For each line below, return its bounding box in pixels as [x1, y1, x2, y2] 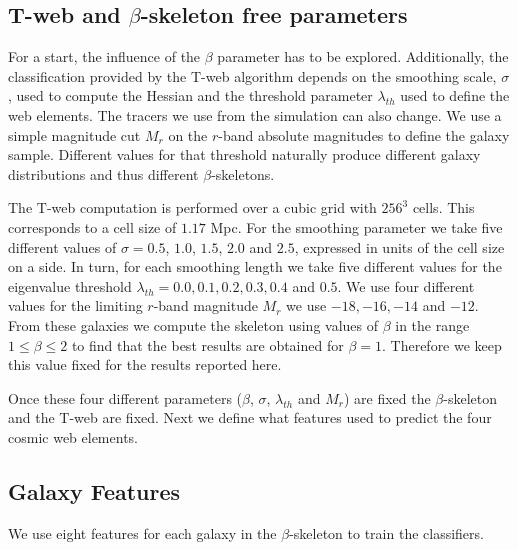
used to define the [400, 85, 510, 106]
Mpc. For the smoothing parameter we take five [210, 216, 503, 237]
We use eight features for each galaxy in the [8, 522, 277, 543]
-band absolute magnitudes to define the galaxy [218, 124, 510, 145]
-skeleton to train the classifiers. [289, 522, 484, 543]
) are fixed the [343, 387, 431, 408]
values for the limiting [8, 295, 143, 316]
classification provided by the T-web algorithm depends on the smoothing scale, [8, 65, 497, 86]
